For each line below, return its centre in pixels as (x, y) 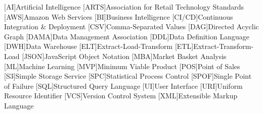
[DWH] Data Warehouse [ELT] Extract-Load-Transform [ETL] (99, 46)
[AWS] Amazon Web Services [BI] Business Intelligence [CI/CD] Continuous (119, 16)
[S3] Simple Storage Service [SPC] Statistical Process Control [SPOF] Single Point (128, 76)
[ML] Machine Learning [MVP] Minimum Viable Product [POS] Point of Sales (122, 66)
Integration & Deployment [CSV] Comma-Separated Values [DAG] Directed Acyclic (131, 26)
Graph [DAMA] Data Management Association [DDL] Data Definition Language (127, 36)
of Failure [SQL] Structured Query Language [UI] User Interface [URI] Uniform (123, 85)
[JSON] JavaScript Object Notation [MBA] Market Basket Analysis (124, 56)
